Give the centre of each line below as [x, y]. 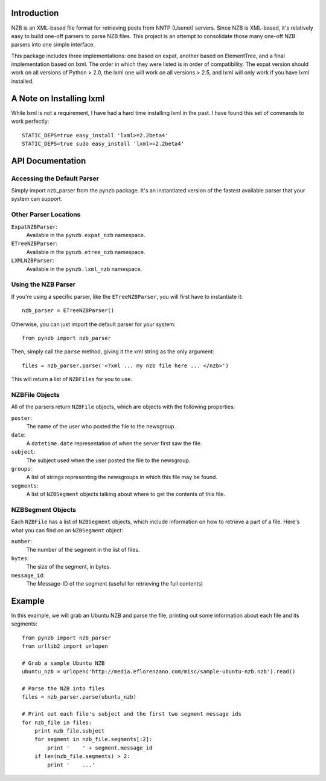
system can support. [37, 199]
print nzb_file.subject [69, 731]
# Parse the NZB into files [63, 689]
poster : [22, 418]
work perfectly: [30, 122]
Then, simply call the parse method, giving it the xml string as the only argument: [113, 351]
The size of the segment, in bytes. [69, 567]
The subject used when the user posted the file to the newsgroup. [108, 460]
